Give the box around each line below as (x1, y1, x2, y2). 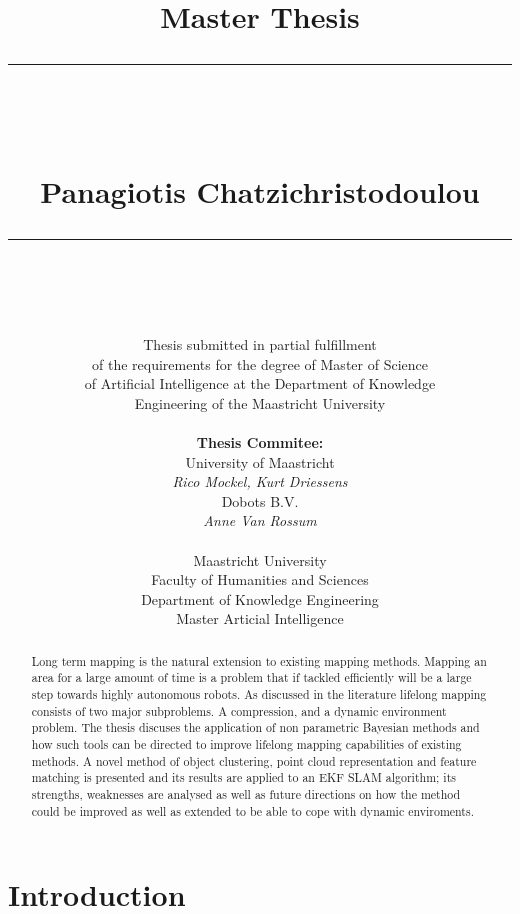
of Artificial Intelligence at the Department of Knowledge (84, 373, 436, 394)
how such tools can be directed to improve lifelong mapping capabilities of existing (31, 736, 462, 753)
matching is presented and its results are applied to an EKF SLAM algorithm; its (31, 769, 456, 786)
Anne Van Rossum (203, 510, 317, 531)
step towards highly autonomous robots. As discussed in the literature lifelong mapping (31, 686, 487, 703)
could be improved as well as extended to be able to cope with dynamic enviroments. (31, 802, 474, 819)
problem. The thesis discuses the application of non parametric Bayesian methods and (31, 719, 480, 736)
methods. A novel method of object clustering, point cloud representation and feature (31, 752, 477, 769)
